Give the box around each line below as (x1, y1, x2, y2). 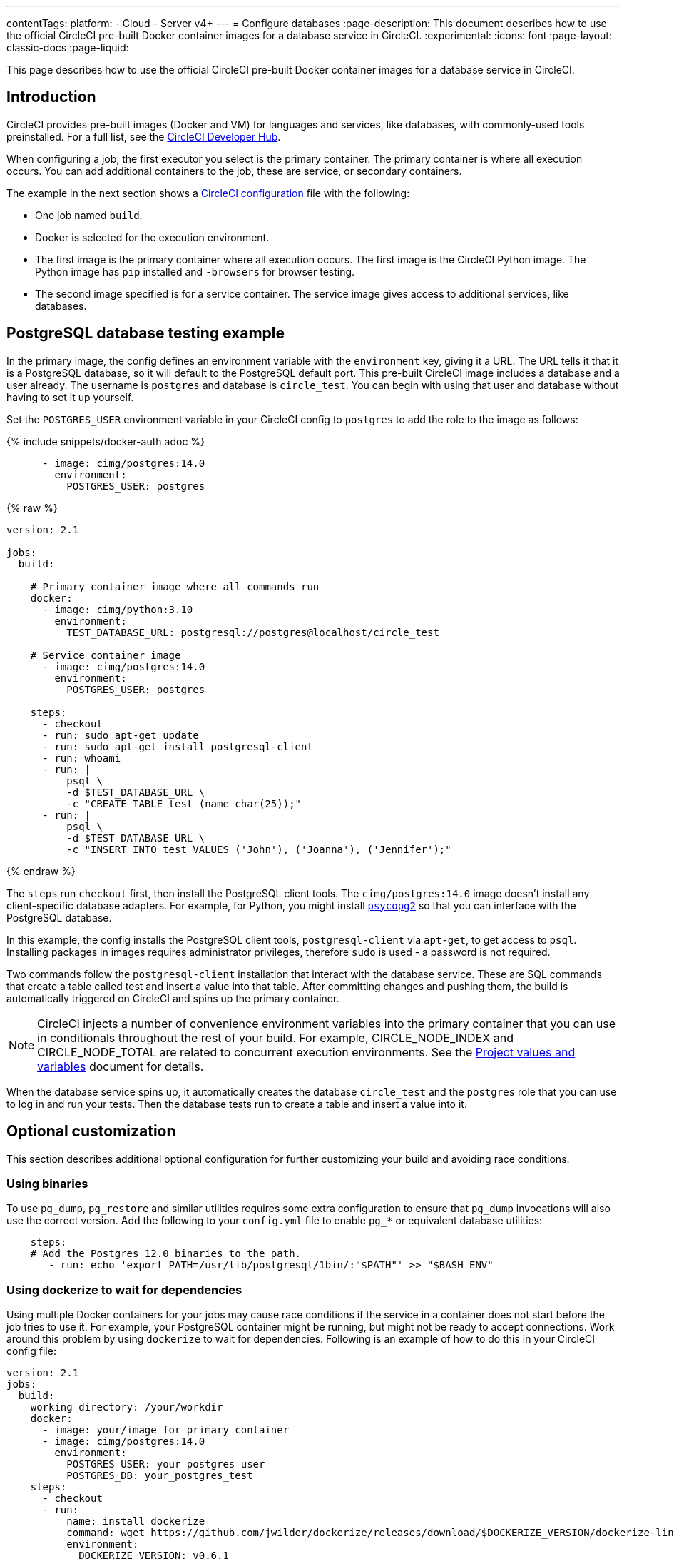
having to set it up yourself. (6, 390, 134, 403)
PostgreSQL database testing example (6, 324, 285, 343)
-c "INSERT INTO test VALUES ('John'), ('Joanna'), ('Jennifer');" (66, 843, 451, 855)
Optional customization (6, 1122, 176, 1141)
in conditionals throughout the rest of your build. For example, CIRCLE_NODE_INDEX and (37, 1030, 514, 1045)
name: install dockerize (66, 1515, 205, 1528)
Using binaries (6, 1176, 88, 1191)
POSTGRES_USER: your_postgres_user (66, 1458, 265, 1470)
